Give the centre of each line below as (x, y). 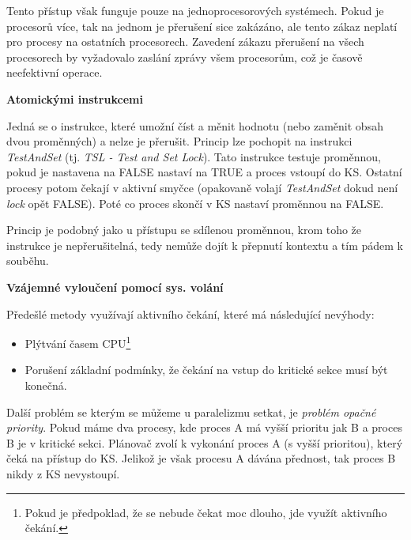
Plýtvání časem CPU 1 (78, 342)
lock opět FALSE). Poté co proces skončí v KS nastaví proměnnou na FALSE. (195, 203)
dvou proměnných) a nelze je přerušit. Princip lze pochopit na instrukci (179, 141)
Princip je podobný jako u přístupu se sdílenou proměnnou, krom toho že (184, 230)
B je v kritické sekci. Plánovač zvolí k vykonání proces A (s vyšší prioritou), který (205, 442)
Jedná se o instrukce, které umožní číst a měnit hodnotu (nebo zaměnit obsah (195, 125)
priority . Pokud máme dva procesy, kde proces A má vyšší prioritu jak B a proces (204, 427)
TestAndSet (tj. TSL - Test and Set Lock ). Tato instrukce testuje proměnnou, (194, 156)
